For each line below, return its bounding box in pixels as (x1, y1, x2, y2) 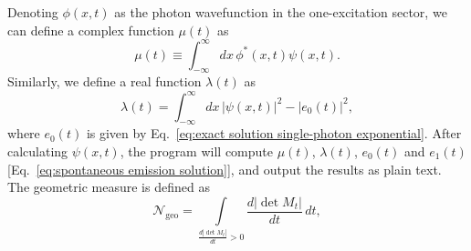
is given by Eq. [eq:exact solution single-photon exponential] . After (86, 124, 462, 143)
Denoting (7, 3, 58, 21)
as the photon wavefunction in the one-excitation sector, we (114, 3, 447, 21)
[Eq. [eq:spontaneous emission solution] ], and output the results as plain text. (7, 159, 442, 178)
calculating (7, 141, 68, 160)
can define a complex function (7, 20, 174, 39)
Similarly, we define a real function (7, 72, 202, 91)
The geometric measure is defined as (7, 177, 210, 196)
